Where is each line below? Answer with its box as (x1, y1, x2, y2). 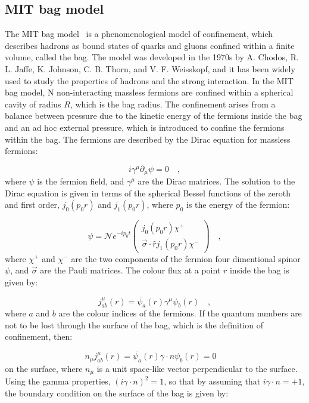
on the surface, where (5, 362, 83, 374)
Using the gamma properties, (5, 375, 111, 387)
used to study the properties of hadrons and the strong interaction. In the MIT (5, 74, 294, 87)
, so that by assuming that (164, 375, 261, 387)
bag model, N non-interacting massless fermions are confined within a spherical (5, 86, 294, 99)
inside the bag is (229, 264, 289, 276)
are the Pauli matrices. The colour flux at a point (40, 264, 221, 276)
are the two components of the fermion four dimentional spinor (71, 252, 301, 264)
